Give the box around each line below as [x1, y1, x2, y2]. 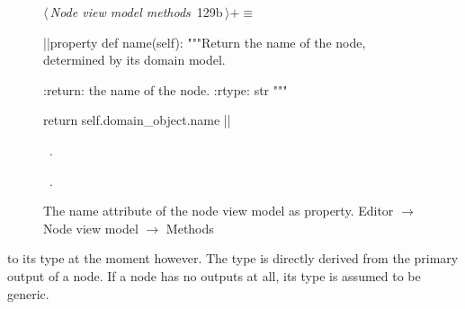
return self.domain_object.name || [43, 110, 231, 129]
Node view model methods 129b [49, 3, 223, 21]
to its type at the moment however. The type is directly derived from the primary [7, 249, 459, 268]
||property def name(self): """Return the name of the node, [43, 32, 366, 51]
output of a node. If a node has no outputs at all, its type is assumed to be [7, 266, 421, 285]
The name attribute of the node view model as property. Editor [43, 201, 394, 220]
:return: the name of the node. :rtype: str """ [43, 80, 288, 99]
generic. [7, 284, 49, 303]
